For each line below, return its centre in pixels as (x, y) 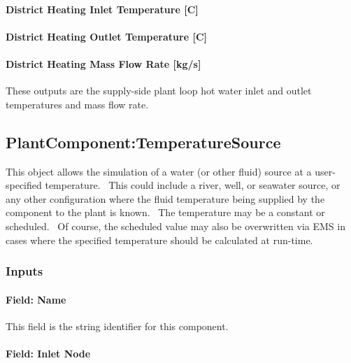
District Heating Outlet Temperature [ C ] (106, 36)
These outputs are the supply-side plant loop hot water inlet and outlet (159, 91)
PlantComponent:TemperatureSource (143, 142)
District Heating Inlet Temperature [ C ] (102, 9)
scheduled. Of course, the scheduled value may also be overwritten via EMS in (175, 226)
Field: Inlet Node (48, 353)
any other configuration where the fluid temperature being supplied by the (165, 198)
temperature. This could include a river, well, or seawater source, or (193, 185)
